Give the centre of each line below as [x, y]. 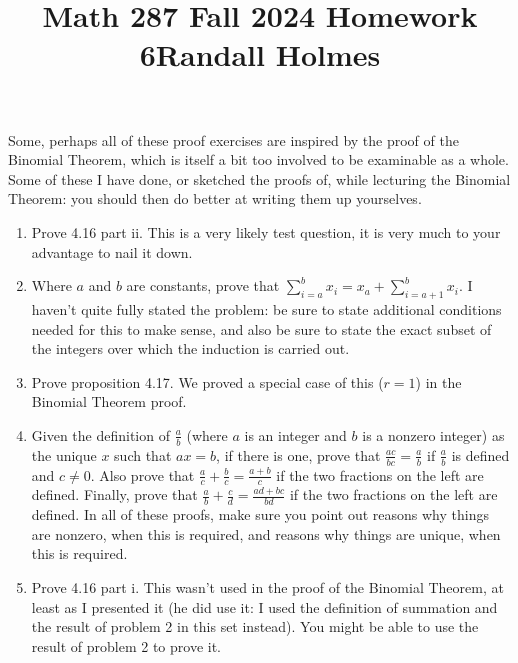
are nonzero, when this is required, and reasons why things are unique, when [266, 533]
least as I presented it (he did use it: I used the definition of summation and [264, 606]
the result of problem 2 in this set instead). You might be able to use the [255, 626]
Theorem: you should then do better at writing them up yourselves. [215, 198]
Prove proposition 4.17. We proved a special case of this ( [207, 381]
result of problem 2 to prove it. [126, 645]
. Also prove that [142, 474]
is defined [480, 454]
